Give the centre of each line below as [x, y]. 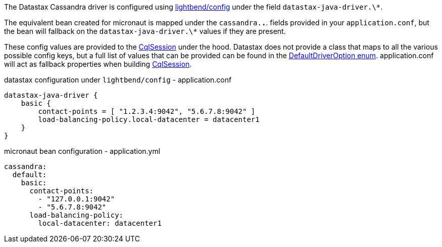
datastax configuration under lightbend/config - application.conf [118, 80]
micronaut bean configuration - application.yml [82, 151]
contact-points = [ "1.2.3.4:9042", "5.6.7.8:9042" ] [147, 111]
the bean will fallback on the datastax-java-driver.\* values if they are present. [145, 31]
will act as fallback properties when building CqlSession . [98, 64]
